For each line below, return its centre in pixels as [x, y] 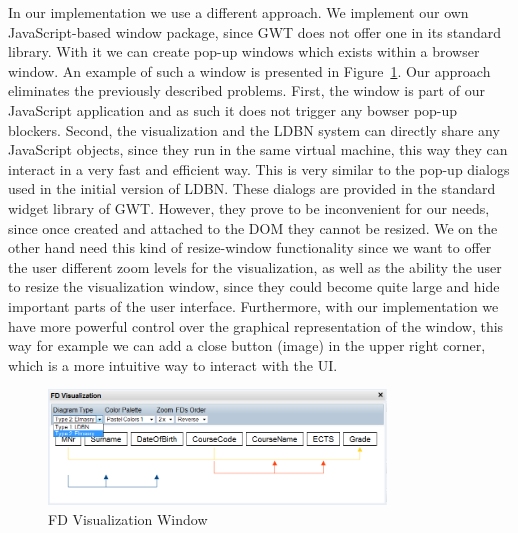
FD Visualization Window [128, 518]
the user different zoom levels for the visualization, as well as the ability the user [255, 266]
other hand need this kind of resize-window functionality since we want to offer [250, 247]
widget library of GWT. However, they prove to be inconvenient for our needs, [249, 207]
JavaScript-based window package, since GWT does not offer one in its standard [255, 31]
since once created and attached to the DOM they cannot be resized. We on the [253, 227]
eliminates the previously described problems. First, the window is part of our [246, 90]
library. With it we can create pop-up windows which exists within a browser [244, 51]
